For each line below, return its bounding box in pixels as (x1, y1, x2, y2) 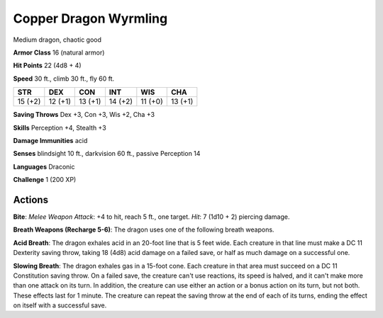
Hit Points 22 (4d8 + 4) (13, 61, 82, 70)
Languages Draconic (13, 162, 75, 171)
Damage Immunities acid (13, 136, 88, 144)
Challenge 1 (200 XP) (13, 176, 77, 184)
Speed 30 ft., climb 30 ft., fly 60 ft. (13, 74, 115, 83)
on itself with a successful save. (13, 301, 107, 310)
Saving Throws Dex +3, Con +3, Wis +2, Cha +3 (13, 110, 155, 119)
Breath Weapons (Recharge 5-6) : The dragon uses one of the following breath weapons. (13, 225, 274, 234)
